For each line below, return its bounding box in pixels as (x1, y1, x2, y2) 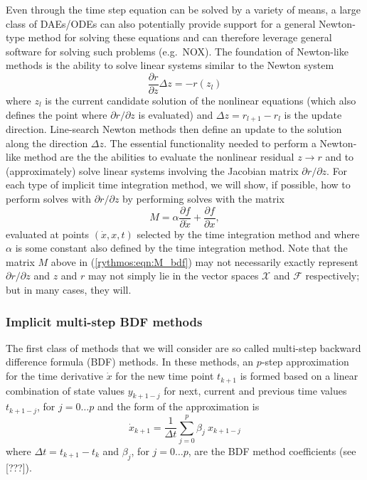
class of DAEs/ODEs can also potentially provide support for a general (6, 16, 316, 31)
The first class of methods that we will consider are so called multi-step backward (6, 340, 361, 355)
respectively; (305, 268, 360, 283)
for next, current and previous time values (164, 383, 347, 398)
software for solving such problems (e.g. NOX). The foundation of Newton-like (6, 43, 349, 58)
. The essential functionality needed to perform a (104, 135, 317, 150)
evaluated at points (6, 226, 90, 241)
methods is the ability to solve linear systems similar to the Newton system (6, 58, 334, 73)
